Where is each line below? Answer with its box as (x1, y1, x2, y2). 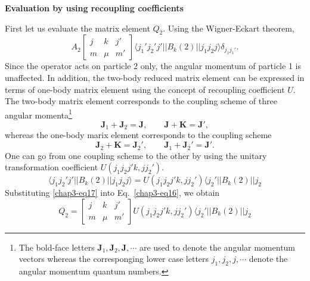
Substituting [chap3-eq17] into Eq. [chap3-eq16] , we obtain (5, 186, 220, 199)
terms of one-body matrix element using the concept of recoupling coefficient (5, 83, 285, 95)
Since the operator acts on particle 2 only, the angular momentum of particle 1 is (5, 60, 301, 72)
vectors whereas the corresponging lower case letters (18, 252, 209, 265)
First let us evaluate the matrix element (5, 21, 150, 34)
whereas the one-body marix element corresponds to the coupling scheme (5, 129, 272, 141)
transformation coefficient (5, 161, 98, 173)
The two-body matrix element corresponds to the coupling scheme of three (5, 95, 277, 107)
